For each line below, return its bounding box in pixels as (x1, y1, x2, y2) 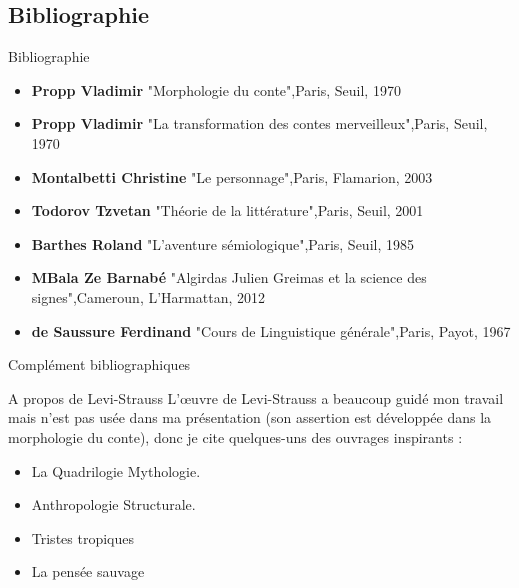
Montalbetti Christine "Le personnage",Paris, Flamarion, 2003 (31, 166, 433, 187)
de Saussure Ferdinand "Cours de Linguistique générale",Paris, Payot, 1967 (31, 320, 511, 341)
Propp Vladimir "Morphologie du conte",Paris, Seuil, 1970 (31, 79, 401, 100)
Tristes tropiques (31, 527, 134, 548)
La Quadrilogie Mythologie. (31, 460, 201, 481)
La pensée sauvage (31, 561, 145, 582)
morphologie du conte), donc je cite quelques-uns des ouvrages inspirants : (8, 426, 463, 447)
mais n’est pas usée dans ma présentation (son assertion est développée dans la (8, 407, 492, 428)
